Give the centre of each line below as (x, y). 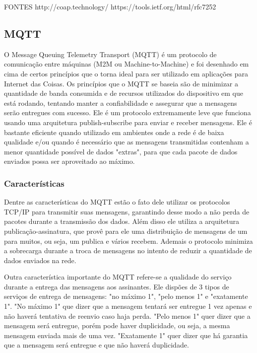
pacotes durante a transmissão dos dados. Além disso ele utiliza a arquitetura (122, 221)
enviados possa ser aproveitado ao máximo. (69, 161)
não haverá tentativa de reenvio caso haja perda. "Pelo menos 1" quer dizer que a (127, 316)
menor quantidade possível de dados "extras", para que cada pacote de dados (121, 151)
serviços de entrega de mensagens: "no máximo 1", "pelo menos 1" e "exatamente (126, 296)
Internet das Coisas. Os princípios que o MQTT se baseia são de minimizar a (121, 83)
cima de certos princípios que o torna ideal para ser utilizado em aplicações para (126, 73)
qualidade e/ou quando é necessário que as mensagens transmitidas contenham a (127, 142)
